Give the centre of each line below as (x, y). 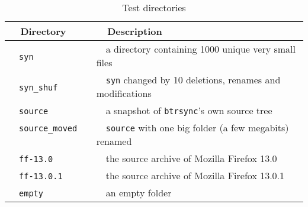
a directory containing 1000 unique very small (200, 49)
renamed (114, 141)
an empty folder (139, 193)
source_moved (48, 128)
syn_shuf (38, 87)
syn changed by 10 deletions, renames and (193, 80)
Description (135, 31)
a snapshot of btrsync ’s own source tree (189, 110)
